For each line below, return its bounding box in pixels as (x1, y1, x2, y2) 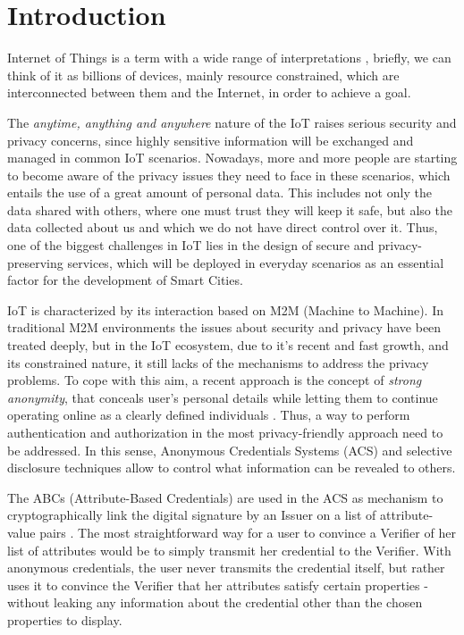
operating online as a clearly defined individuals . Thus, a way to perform (7, 405, 410, 424)
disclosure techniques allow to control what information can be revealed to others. (7, 458, 456, 477)
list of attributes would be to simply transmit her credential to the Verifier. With (7, 540, 451, 559)
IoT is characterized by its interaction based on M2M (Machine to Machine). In (7, 300, 443, 319)
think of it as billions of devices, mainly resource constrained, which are (7, 65, 400, 84)
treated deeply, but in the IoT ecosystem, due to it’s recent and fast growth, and (7, 336, 449, 355)
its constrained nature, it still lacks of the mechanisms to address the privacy (7, 353, 429, 372)
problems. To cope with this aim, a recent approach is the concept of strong (7, 371, 422, 389)
